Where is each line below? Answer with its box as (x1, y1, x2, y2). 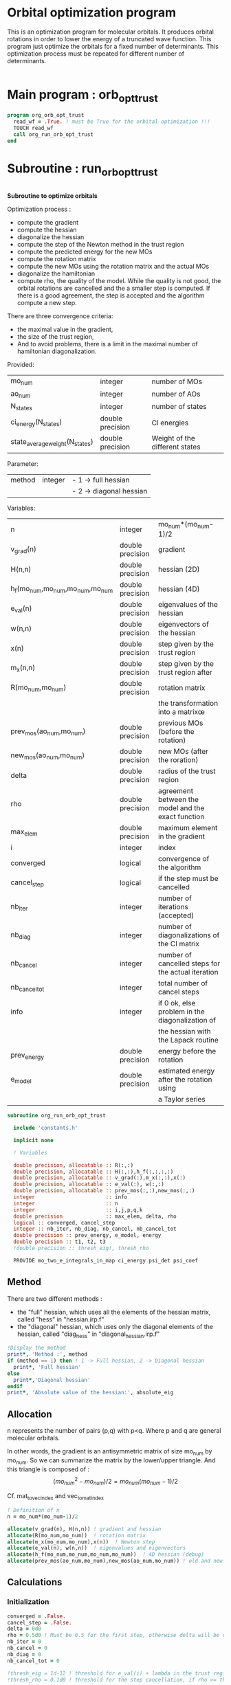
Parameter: (7, 459, 39, 468)
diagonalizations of (157, 930, 220, 940)
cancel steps (157, 987, 199, 997)
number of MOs (151, 377, 203, 386)
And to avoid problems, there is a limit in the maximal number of (16, 340, 198, 348)
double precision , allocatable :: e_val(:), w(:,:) (13, 1181, 165, 1188)
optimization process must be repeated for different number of (7, 49, 185, 58)
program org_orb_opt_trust (7, 112, 85, 119)
